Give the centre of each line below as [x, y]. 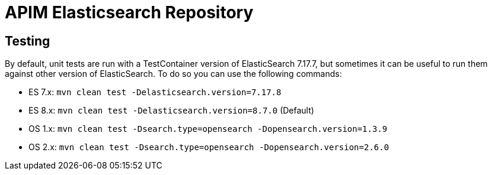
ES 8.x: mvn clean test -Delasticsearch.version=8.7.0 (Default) [171, 111]
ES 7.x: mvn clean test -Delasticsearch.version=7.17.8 [155, 92]
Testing [28, 41]
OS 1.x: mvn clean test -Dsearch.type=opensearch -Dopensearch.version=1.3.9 [208, 129]
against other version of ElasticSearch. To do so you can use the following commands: [173, 74]
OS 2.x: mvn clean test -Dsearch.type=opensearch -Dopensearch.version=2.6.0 [209, 147]
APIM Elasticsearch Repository [129, 12]
